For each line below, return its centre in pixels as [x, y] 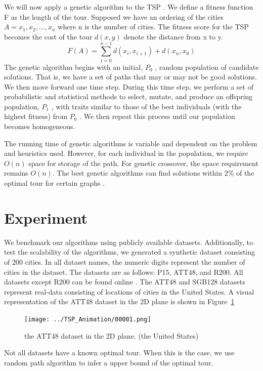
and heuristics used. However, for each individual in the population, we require [126, 153]
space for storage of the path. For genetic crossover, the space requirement [143, 163]
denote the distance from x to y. [173, 36]
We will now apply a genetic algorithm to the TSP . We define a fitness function [129, 7]
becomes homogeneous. [40, 126]
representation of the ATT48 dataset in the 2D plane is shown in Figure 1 [119, 301]
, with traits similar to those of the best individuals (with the [146, 106]
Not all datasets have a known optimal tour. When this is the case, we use [119, 353]
